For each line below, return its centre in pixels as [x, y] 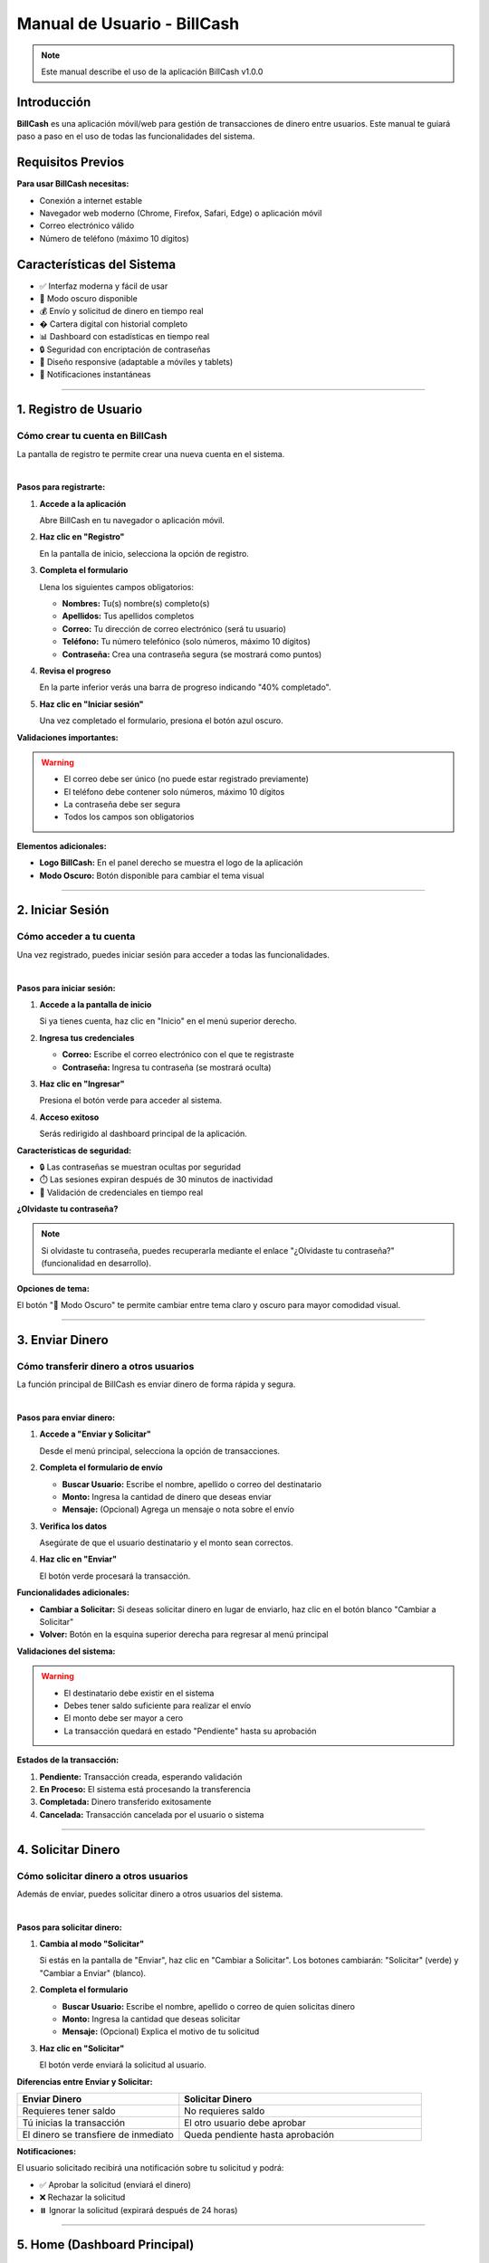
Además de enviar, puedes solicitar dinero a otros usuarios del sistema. [150, 1894]
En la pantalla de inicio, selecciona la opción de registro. [144, 553]
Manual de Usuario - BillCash [128, 24]
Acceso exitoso [69, 1117]
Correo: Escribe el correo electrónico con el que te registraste [178, 1055]
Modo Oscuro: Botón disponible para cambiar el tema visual [152, 875]
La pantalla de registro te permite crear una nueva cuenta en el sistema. [151, 454]
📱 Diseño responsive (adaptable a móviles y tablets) [136, 361]
